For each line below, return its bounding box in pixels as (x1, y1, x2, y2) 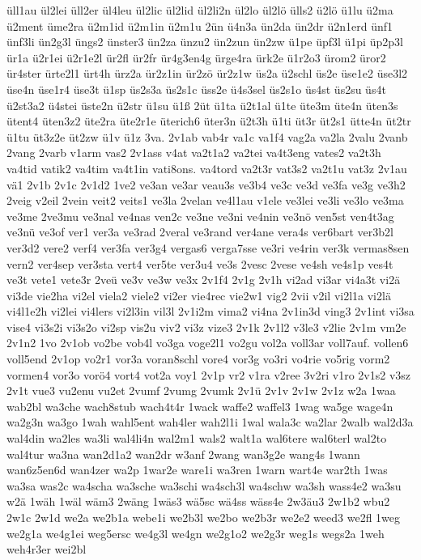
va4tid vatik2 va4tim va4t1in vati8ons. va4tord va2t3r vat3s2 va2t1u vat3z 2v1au (6, 159, 407, 176)
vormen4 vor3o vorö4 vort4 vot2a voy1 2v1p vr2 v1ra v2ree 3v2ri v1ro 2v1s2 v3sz (6, 366, 411, 383)
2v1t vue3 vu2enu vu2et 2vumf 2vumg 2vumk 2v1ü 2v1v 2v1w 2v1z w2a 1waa (6, 382, 396, 399)
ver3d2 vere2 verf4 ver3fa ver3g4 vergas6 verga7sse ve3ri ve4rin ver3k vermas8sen (6, 239, 410, 256)
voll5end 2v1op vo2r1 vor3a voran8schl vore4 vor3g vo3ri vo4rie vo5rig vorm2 (6, 350, 390, 367)
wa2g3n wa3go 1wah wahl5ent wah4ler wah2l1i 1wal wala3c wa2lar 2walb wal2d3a (6, 414, 414, 431)
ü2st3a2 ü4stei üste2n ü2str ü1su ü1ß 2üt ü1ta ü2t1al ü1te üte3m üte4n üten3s (6, 96, 398, 113)
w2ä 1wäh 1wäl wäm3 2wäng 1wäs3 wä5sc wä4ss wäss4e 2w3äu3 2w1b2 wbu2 (6, 493, 390, 510)
